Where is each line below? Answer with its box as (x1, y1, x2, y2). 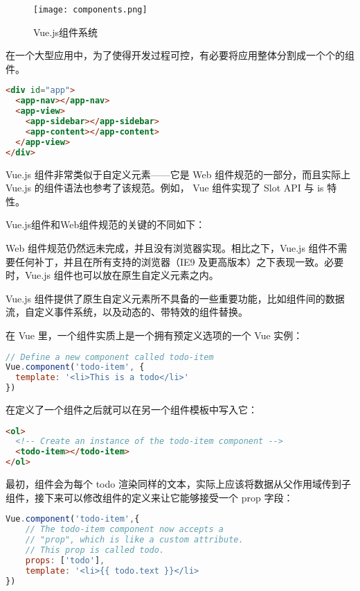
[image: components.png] (33, 5, 147, 15)
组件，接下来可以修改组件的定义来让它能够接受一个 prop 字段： (6, 490, 294, 504)
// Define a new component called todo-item (6, 352, 214, 362)
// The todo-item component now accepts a (25, 524, 224, 535)
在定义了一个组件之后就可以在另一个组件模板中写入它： (6, 402, 258, 416)
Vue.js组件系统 (33, 24, 98, 39)
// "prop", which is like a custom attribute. (25, 535, 244, 545)
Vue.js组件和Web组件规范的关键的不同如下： (6, 217, 206, 232)
